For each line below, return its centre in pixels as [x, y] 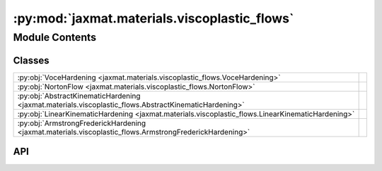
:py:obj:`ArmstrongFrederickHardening [82, 123]
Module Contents [55, 37]
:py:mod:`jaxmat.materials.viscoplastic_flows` [154, 18]
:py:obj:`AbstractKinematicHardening [79, 96]
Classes [31, 60]
